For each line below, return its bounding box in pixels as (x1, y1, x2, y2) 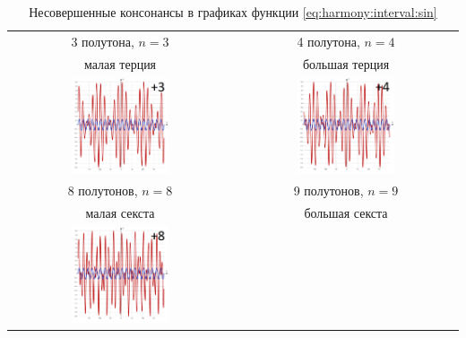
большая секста (304, 204, 388, 222)
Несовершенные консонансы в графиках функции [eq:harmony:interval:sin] (29, 3, 437, 21)
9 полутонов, (293, 181, 364, 200)
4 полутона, (297, 31, 360, 50)
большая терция (302, 54, 390, 73)
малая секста (85, 204, 155, 222)
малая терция (83, 54, 157, 73)
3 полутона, (71, 31, 134, 50)
